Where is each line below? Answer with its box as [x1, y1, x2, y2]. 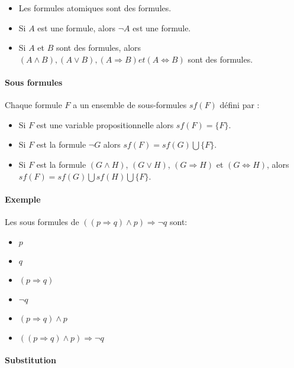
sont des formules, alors [56, 41, 141, 54]
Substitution [5, 354, 56, 366]
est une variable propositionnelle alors [36, 118, 174, 131]
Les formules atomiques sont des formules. [18, 2, 172, 14]
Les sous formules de [5, 215, 79, 227]
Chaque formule [5, 99, 62, 111]
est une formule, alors [37, 21, 115, 34]
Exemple [5, 193, 41, 205]
